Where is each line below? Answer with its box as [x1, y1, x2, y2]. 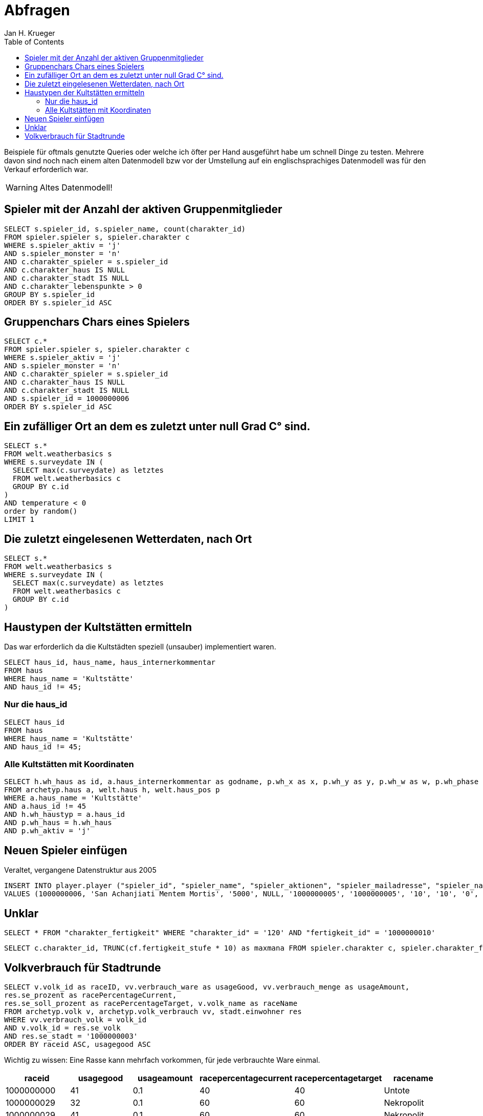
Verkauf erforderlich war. [4, 164, 89, 174]
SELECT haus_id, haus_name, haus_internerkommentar [4, 658, 216, 666]
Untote [384, 1085, 410, 1096]
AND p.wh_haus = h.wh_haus [4, 818, 112, 827]
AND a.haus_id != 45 [4, 802, 86, 811]
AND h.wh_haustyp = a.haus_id [4, 810, 125, 819]
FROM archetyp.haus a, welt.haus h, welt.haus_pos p [4, 786, 220, 794]
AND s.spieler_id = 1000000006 [4, 394, 129, 403]
